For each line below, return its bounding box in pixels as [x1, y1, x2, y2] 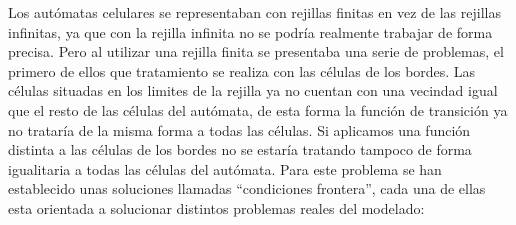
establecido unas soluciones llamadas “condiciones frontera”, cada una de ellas [8, 178, 486, 199]
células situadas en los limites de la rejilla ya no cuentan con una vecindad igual [8, 80, 498, 101]
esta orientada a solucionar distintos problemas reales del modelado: [8, 197, 425, 218]
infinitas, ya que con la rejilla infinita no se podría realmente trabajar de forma [8, 21, 493, 42]
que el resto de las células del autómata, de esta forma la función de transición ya [8, 99, 508, 120]
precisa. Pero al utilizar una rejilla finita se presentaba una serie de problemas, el [8, 41, 504, 62]
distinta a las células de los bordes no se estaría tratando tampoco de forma [8, 139, 472, 160]
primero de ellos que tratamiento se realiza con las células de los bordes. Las [8, 60, 476, 81]
